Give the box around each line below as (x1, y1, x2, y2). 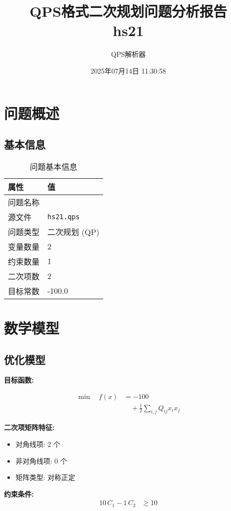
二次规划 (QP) (47, 226, 100, 237)
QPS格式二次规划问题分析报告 (29, 1, 228, 21)
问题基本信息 (30, 160, 77, 172)
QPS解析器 (111, 49, 146, 59)
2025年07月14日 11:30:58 (90, 65, 166, 76)
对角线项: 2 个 (15, 439, 61, 449)
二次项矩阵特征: (4, 422, 55, 432)
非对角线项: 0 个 (15, 455, 68, 466)
